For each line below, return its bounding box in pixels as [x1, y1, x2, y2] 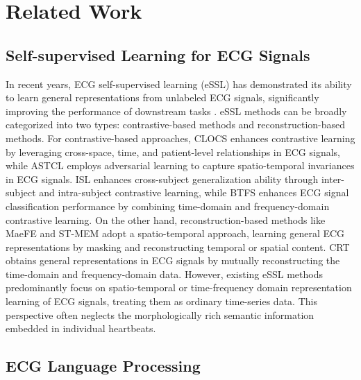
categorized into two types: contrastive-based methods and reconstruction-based [6, 117, 346, 132]
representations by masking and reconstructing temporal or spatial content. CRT [6, 239, 350, 254]
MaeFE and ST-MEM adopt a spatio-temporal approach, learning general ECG [6, 226, 345, 241]
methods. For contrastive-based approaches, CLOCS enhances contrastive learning [6, 130, 355, 145]
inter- [321, 171, 345, 186]
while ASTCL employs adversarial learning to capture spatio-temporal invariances [6, 158, 355, 173]
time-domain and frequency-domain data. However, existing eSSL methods [6, 266, 323, 281]
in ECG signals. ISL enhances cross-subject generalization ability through [6, 171, 319, 186]
